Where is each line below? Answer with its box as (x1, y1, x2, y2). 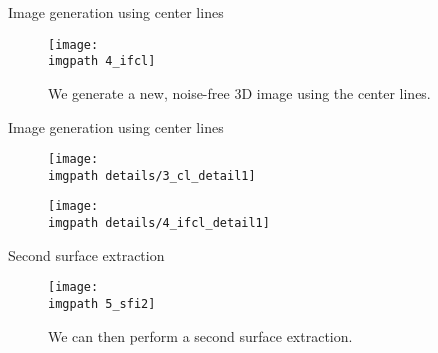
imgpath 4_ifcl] (48, 54, 156, 69)
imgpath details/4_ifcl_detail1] (48, 216, 270, 231)
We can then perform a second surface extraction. (48, 325, 353, 346)
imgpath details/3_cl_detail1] (48, 168, 256, 183)
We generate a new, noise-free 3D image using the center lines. (48, 82, 431, 103)
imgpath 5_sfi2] (48, 296, 156, 311)
